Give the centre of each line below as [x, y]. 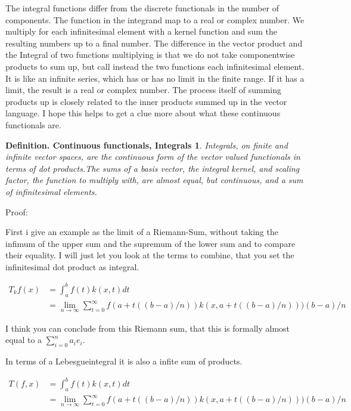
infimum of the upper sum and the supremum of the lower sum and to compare [150, 243]
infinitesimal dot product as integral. [72, 266]
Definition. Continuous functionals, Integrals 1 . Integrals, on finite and [147, 145]
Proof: [17, 211]
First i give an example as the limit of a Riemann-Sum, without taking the [142, 232]
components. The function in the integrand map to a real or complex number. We [155, 19]
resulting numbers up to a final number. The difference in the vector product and [154, 43]
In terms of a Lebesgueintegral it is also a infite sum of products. [124, 361]
